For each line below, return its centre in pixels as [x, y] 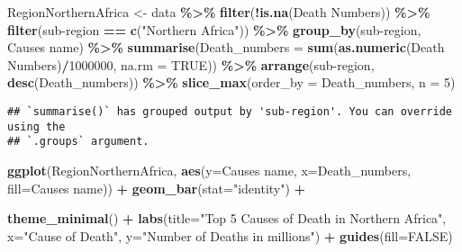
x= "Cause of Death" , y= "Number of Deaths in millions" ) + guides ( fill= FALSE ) [230, 235]
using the [36, 126]
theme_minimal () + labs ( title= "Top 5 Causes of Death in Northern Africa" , [227, 218]
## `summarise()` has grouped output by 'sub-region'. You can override [230, 111]
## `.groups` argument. [78, 142]
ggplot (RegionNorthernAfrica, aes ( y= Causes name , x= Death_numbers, [209, 170]
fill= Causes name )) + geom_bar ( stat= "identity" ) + [157, 188]
